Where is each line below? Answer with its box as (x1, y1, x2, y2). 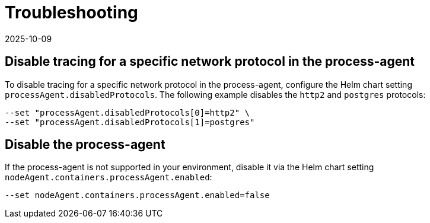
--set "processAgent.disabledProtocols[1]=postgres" (5, 117, 255, 127)
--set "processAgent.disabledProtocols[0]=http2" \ (5, 107, 250, 117)
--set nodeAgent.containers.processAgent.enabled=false (5, 190, 270, 200)
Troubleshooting (5, 2, 138, 23)
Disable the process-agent (5, 137, 165, 152)
